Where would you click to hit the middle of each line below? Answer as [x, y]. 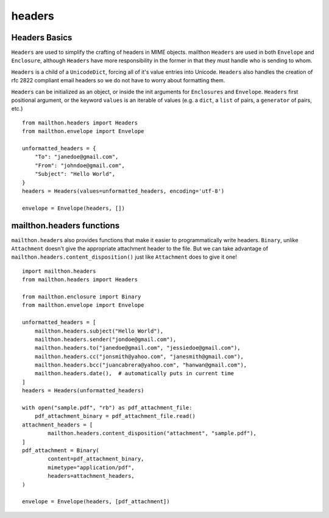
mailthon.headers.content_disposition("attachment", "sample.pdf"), [152, 433]
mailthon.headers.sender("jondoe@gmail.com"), [105, 339]
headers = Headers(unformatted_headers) [83, 391]
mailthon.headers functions [65, 225]
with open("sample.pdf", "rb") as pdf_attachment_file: [107, 408]
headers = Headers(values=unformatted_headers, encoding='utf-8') [123, 191]
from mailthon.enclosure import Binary [82, 297]
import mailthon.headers [59, 271]
